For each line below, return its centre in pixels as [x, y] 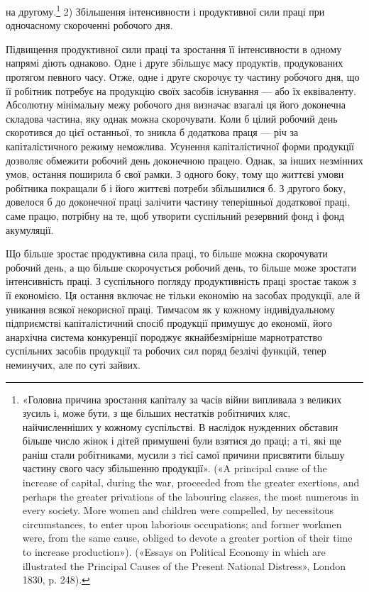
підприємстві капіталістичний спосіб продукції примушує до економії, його [169, 323]
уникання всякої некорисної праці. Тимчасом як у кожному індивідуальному [171, 309]
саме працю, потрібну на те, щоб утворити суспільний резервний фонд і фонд [175, 215]
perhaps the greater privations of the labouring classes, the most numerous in [191, 496]
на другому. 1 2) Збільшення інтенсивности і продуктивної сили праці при [165, 10]
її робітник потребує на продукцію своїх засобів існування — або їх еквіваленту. [181, 90]
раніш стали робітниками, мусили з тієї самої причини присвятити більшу [183, 454]
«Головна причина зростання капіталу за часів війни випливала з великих [182, 399]
